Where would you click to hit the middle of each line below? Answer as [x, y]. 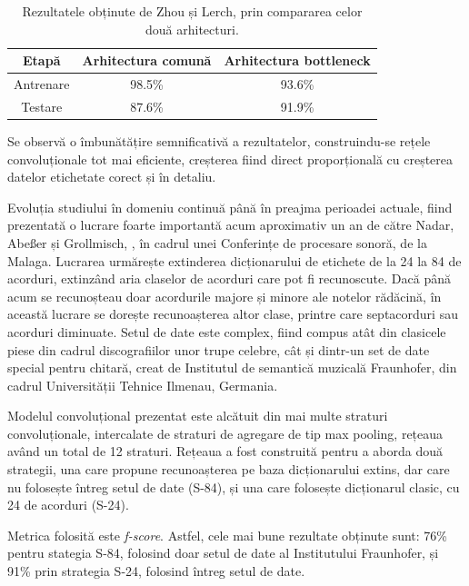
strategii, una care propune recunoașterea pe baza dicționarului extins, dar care [229, 469]
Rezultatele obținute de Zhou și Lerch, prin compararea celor [192, 11]
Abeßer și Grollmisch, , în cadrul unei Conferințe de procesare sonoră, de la [217, 242]
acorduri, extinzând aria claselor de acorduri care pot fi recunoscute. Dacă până [229, 278]
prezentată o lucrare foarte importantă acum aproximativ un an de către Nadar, [231, 225]
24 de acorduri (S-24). [68, 505]
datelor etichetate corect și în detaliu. [112, 177]
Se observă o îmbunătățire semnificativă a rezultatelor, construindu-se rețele [219, 140]
